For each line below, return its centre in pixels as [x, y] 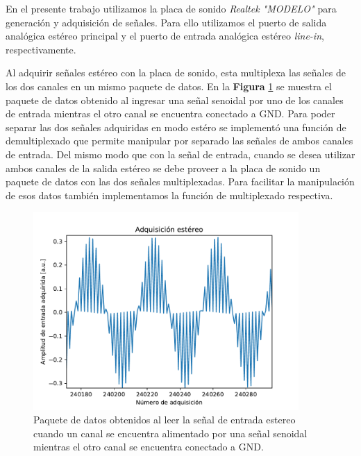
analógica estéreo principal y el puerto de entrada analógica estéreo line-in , [165, 36]
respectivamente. [41, 49]
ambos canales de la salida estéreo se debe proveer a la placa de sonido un [163, 168]
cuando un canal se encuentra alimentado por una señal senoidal [170, 433]
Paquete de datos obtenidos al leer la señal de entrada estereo [165, 420]
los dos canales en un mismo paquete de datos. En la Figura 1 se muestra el [169, 86]
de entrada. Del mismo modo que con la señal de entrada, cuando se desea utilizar [180, 154]
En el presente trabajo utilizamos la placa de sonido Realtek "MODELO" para [171, 8]
